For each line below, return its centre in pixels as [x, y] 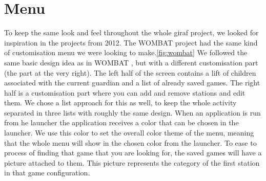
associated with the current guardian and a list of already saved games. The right [132, 83]
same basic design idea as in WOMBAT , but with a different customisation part [131, 62]
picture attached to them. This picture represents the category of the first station [132, 162]
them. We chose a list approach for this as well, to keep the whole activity [120, 103]
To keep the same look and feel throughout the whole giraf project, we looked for [131, 32]
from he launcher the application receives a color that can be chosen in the [121, 122]
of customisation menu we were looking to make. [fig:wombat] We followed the [126, 52]
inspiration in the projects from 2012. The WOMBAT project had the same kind [131, 42]
